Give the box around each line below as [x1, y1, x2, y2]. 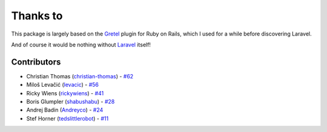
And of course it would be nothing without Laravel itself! [11, 41, 151, 48]
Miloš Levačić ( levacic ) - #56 [26, 81, 99, 89]
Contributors [11, 57, 61, 67]
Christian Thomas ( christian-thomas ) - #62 [26, 72, 134, 80]
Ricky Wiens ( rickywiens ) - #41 [26, 89, 104, 96]
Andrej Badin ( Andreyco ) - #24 [26, 106, 104, 114]
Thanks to [11, 9, 63, 22]
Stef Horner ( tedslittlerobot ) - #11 [26, 115, 109, 122]
